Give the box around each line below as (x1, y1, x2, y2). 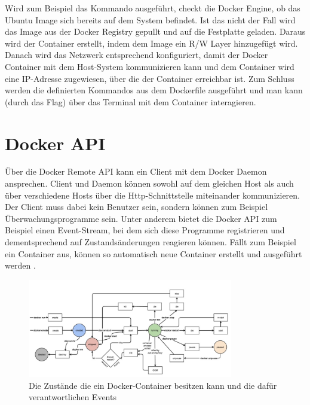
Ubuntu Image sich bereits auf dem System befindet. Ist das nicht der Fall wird (5, 13, 296, 26)
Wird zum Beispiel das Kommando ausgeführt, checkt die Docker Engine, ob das (5, 2, 300, 14)
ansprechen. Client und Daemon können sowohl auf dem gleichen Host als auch (5, 177, 294, 190)
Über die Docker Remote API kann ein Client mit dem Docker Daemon (5, 165, 267, 178)
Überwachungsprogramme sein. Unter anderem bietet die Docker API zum (5, 212, 277, 224)
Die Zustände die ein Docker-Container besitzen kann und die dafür (29, 379, 277, 391)
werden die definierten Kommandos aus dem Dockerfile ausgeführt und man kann (5, 84, 303, 96)
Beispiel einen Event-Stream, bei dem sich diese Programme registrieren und (5, 224, 285, 236)
